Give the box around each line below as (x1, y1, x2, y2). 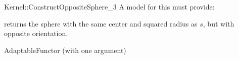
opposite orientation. (4, 28, 68, 38)
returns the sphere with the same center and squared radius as (4, 18, 198, 28)
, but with (203, 18, 234, 28)
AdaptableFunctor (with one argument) (4, 44, 126, 55)
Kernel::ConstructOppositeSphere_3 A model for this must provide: (4, 1, 215, 11)
